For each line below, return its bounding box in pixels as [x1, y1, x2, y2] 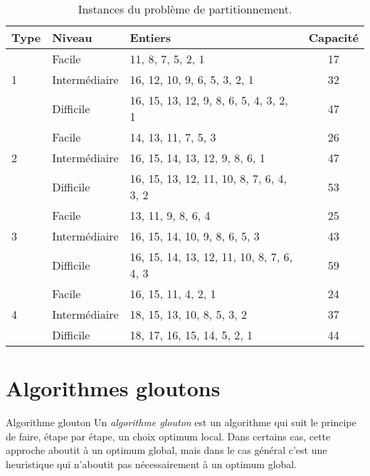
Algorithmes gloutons [6, 374, 221, 403]
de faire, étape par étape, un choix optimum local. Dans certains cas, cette [6, 428, 331, 443]
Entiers [129, 29, 171, 46]
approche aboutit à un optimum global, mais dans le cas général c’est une [6, 443, 327, 458]
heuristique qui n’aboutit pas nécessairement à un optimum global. [6, 456, 297, 471]
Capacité [308, 29, 359, 46]
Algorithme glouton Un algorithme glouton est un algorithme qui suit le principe [6, 415, 356, 430]
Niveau [52, 29, 92, 46]
